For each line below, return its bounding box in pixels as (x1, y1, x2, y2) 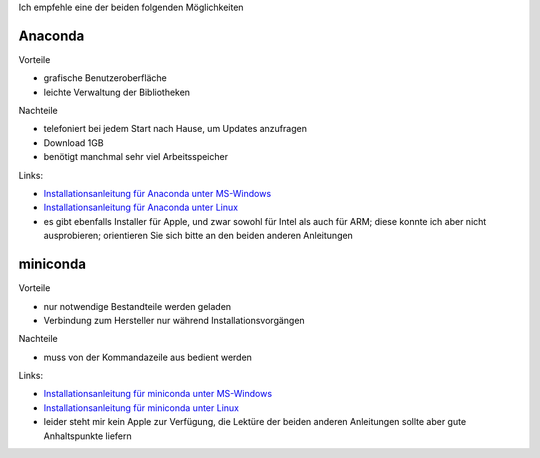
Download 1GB (43, 136, 104, 149)
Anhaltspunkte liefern (43, 430, 132, 442)
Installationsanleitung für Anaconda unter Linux (43, 201, 239, 214)
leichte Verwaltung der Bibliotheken (43, 86, 190, 98)
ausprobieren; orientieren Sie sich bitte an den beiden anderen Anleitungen (43, 230, 354, 242)
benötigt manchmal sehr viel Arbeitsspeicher (43, 151, 229, 163)
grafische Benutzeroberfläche (43, 72, 167, 84)
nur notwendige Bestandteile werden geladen (43, 300, 232, 312)
